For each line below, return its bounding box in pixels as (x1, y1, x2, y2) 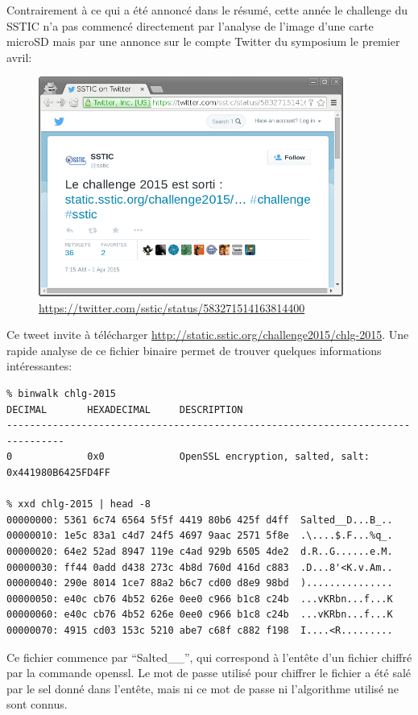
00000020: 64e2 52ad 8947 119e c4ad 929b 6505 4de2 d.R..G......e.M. (6, 545, 393, 557)
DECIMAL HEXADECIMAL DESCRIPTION (6, 403, 243, 415)
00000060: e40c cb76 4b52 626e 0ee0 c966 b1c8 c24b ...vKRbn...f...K (6, 609, 393, 621)
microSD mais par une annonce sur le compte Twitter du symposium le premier (6, 33, 400, 50)
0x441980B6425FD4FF (6, 466, 110, 478)
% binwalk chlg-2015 (6, 388, 117, 400)
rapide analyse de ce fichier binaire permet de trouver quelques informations (6, 341, 382, 358)
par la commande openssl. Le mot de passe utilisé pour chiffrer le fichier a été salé (6, 664, 412, 681)
